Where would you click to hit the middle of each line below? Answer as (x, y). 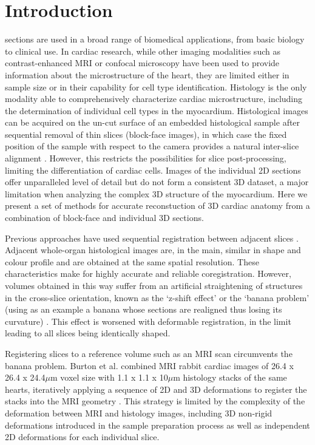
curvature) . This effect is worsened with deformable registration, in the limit (148, 321)
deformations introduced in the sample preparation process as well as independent (157, 425)
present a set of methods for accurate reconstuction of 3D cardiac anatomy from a (157, 206)
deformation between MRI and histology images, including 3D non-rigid (139, 413)
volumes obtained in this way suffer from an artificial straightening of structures (154, 285)
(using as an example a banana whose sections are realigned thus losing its (144, 309)
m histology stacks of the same (230, 377)
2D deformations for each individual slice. (82, 437)
